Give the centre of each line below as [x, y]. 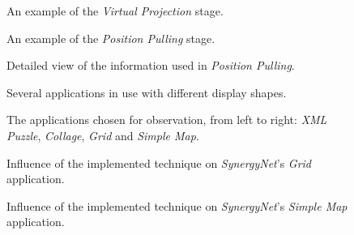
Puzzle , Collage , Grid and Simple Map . [103, 135]
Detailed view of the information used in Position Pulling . [151, 65]
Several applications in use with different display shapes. [147, 92]
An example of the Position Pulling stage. [111, 38]
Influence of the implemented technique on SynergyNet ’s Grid [159, 162]
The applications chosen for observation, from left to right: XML [167, 120]
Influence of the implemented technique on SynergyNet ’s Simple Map [177, 205]
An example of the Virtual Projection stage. [115, 11]
